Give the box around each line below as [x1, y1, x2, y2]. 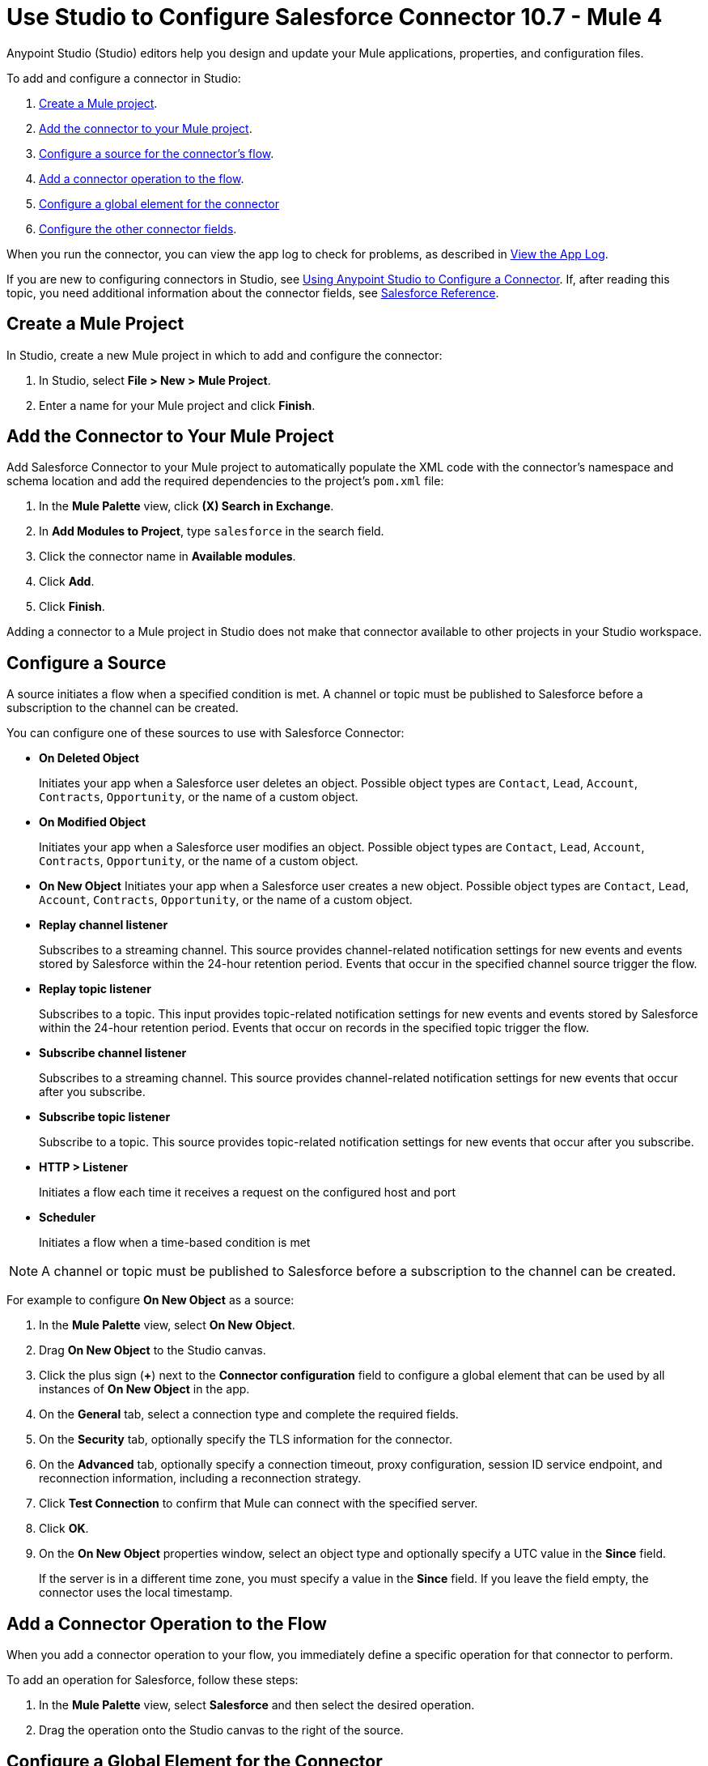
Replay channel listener [39, 918, 168, 932]
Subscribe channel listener [39, 1046, 187, 1060]
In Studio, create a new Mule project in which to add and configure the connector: [6, 348, 443, 362]
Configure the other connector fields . [39, 221, 237, 236]
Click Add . [39, 574, 95, 589]
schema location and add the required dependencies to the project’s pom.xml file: [6, 474, 444, 488]
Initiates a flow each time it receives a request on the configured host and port [39, 1185, 456, 1200]
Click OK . [39, 1521, 89, 1536]
